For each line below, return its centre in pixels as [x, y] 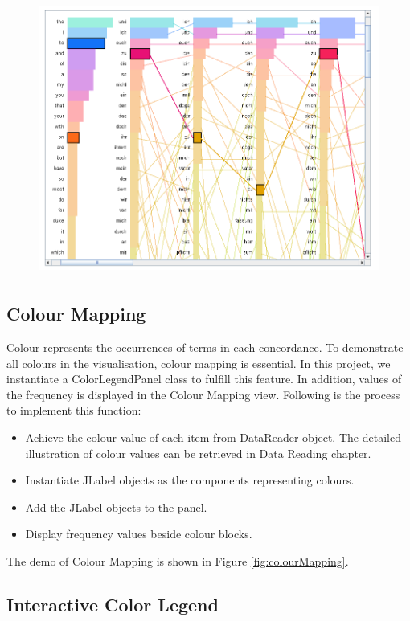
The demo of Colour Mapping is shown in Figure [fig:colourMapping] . [178, 560]
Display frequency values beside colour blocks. [139, 534]
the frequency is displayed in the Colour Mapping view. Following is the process [203, 394]
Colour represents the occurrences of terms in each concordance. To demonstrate [205, 347]
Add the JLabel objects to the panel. [116, 507]
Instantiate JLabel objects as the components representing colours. [190, 480]
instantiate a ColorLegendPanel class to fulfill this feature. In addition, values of [204, 379]
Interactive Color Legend [113, 604]
